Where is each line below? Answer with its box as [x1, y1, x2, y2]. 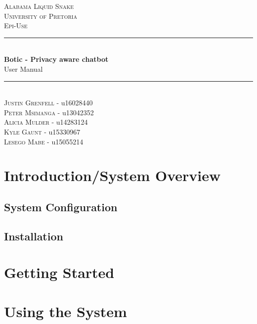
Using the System [4, 301, 127, 321]
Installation [4, 228, 63, 243]
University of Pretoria [4, 10, 77, 21]
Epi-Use [4, 20, 28, 31]
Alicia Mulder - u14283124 [4, 117, 88, 127]
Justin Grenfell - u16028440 [4, 97, 93, 108]
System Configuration [4, 199, 118, 214]
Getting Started [4, 262, 115, 282]
